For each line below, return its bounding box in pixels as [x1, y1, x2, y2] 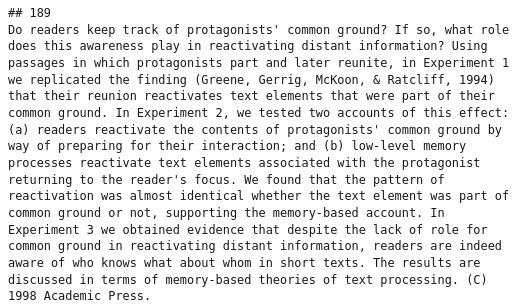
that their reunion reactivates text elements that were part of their [8, 89, 495, 104]
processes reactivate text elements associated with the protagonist [8, 155, 481, 170]
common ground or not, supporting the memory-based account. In [8, 205, 445, 220]
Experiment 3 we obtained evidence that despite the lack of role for [8, 222, 488, 237]
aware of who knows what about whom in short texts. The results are [8, 255, 481, 270]
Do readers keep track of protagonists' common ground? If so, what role [8, 22, 510, 37]
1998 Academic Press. [8, 289, 152, 304]
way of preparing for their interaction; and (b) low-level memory [8, 139, 467, 154]
